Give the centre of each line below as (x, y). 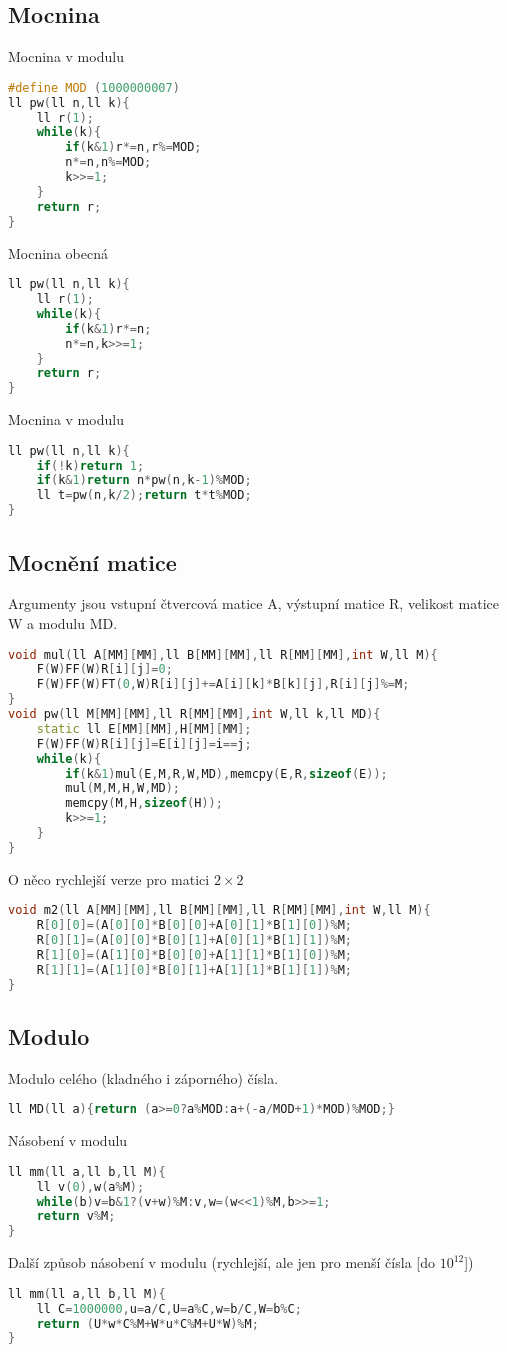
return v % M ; (76, 1216)
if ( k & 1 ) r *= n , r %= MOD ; (133, 147)
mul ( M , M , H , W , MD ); (122, 788)
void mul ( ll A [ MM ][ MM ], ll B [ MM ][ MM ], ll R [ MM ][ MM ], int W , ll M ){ (223, 654)
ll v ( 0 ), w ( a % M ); (90, 1186)
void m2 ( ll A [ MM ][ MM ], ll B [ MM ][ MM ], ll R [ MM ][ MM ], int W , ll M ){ (219, 910)
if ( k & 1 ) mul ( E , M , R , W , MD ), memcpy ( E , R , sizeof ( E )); (226, 773)
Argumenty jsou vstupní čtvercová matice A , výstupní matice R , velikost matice (253, 603)
